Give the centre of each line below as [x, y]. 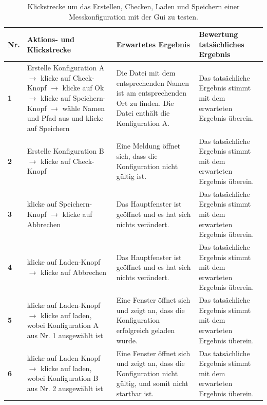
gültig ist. [131, 176]
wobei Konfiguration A [63, 325]
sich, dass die [137, 156]
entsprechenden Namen [152, 82]
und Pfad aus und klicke [65, 118]
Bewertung [218, 34]
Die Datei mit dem [146, 73]
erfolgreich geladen [146, 330]
